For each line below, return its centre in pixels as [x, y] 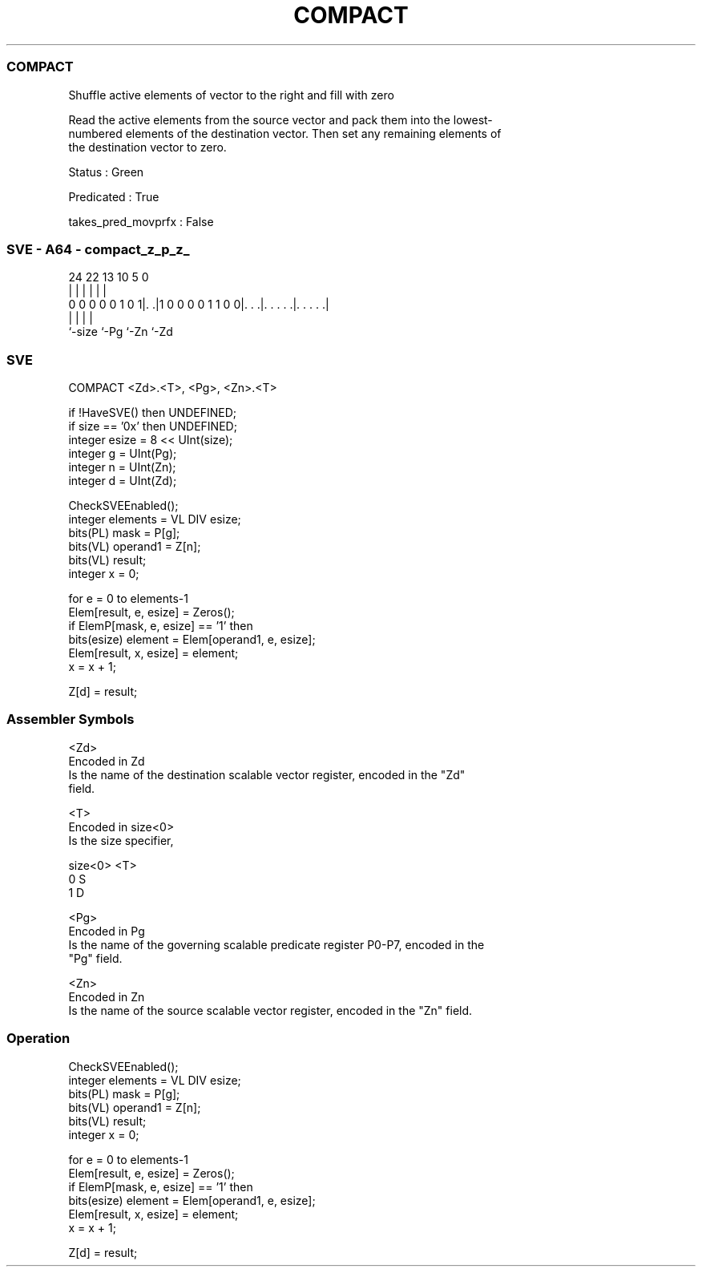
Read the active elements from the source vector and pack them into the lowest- [280, 119]
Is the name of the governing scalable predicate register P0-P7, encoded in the [276, 944]
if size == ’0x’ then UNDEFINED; [153, 426]
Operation [38, 1039]
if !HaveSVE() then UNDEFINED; [152, 412]
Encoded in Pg [107, 931]
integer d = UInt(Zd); [123, 481]
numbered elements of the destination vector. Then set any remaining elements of [285, 133]
